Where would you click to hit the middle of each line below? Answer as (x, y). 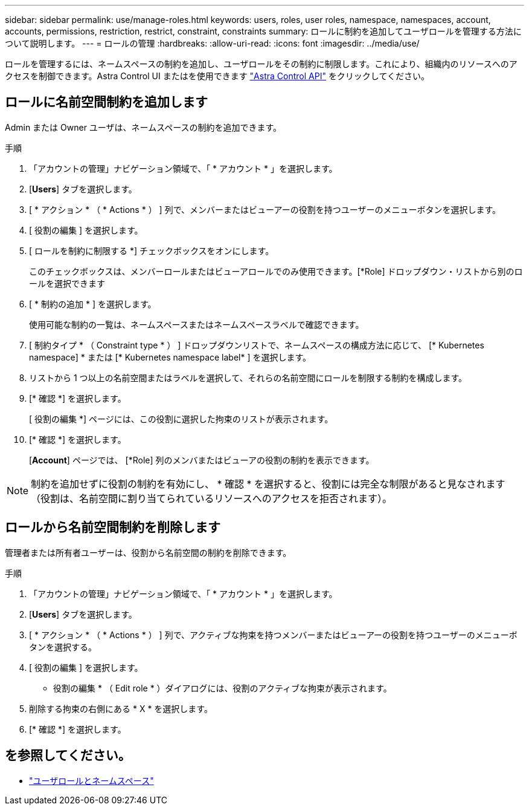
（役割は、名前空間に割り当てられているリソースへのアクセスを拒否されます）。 (211, 498)
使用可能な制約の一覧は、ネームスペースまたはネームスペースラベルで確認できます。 (197, 324)
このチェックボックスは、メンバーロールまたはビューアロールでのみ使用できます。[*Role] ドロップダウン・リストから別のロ (276, 271)
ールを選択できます (67, 283)
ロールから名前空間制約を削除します (113, 527)
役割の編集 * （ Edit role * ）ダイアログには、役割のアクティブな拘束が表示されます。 (223, 688)
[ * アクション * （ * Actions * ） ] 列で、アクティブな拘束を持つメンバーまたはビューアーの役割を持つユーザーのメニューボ (273, 635)
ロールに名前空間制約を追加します (106, 102)
